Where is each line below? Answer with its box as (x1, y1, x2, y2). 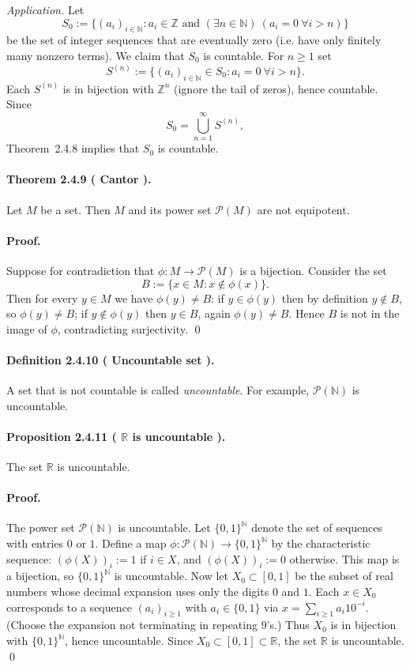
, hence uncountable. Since (65, 632, 194, 649)
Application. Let (6, 2, 85, 17)
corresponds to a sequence (6, 598, 132, 615)
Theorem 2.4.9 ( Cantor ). (6, 171, 152, 187)
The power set (6, 519, 75, 536)
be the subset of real (295, 567, 393, 584)
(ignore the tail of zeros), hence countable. (174, 80, 378, 96)
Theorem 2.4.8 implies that (6, 140, 140, 156)
